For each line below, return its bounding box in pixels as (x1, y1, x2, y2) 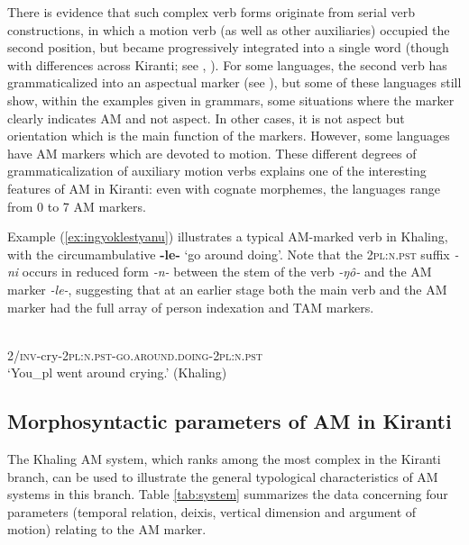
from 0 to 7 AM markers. (7, 196, 146, 215)
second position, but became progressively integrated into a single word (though (7, 38, 449, 57)
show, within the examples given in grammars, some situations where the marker (7, 90, 455, 109)
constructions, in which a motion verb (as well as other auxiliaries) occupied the (7, 20, 450, 39)
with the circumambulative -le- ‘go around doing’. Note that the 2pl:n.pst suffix (7, 244, 450, 263)
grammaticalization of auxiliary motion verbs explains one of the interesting (7, 161, 427, 180)
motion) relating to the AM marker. (7, 520, 207, 539)
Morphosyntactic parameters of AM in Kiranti (7, 407, 452, 435)
